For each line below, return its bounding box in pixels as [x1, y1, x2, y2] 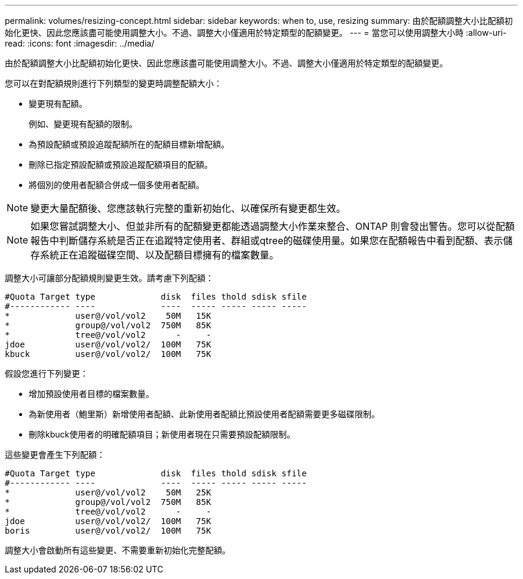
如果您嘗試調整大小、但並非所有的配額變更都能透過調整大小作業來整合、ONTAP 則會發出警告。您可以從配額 [30, 220, 515, 232]
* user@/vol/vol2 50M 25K [5, 488, 211, 497]
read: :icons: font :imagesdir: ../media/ [5, 38, 155, 48]
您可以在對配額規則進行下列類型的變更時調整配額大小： [5, 78, 222, 88]
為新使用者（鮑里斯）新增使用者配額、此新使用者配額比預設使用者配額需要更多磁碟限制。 [29, 409, 380, 419]
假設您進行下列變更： [5, 368, 88, 378]
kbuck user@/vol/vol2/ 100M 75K [5, 349, 211, 359]
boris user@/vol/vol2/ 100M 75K [5, 526, 211, 535]
